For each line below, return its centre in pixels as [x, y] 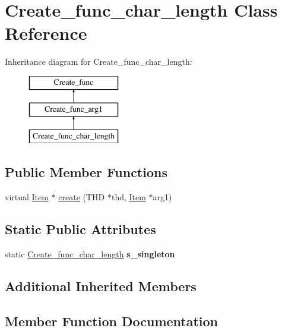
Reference [46, 33]
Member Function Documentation [112, 321]
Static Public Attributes [80, 229]
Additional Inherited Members [101, 286]
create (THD [82, 197]
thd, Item [129, 197]
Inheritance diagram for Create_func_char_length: [99, 62]
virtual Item [27, 197]
